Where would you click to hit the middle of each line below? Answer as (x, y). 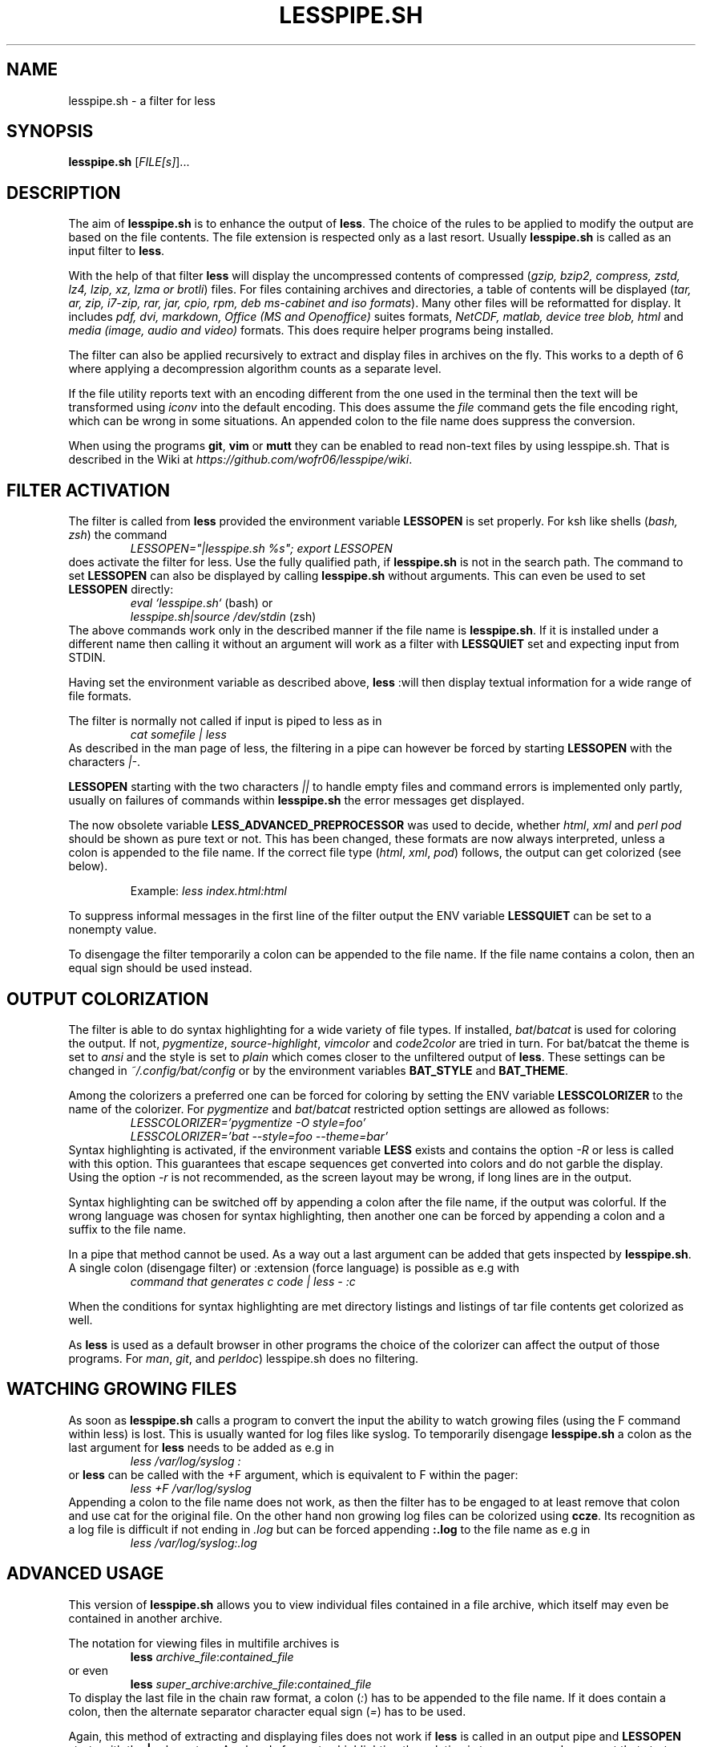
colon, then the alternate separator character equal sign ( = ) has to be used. (267, 1711)
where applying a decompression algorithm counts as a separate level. (255, 369)
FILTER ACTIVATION (88, 490)
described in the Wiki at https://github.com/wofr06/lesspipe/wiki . (240, 460)
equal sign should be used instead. (160, 968)
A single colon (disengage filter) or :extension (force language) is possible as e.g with (294, 1267)
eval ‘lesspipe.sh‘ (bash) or (202, 603)
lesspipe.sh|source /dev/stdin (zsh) (223, 617)
